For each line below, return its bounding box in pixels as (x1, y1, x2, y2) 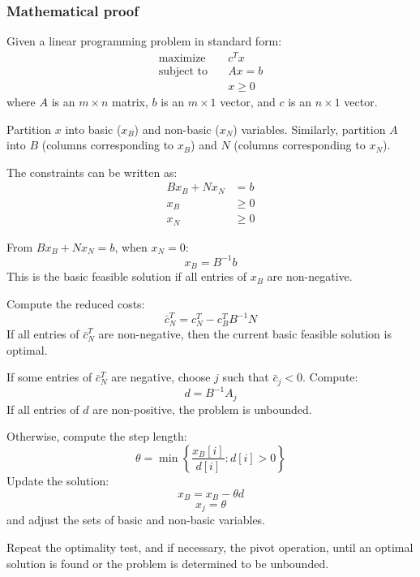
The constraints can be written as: (6, 163, 178, 180)
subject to (158, 65, 208, 77)
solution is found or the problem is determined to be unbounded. (6, 554, 329, 571)
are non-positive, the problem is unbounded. (92, 400, 312, 417)
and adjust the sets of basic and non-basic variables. (6, 511, 266, 528)
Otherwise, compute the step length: (6, 428, 187, 445)
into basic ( (65, 120, 122, 137)
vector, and (220, 93, 276, 110)
